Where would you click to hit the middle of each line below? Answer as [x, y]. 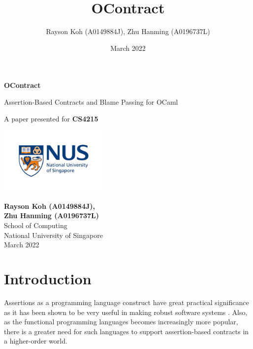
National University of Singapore [53, 235]
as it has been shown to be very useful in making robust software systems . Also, [126, 312]
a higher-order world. [36, 341]
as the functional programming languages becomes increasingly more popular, [121, 322]
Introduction [48, 279]
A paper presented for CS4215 [51, 118]
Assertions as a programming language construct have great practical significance [126, 302]
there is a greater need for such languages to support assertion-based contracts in [126, 331]
